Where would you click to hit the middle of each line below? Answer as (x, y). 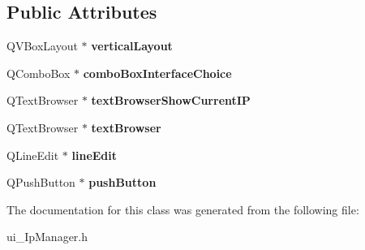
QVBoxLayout (42, 46)
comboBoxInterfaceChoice (157, 73)
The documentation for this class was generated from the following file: (183, 209)
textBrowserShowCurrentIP (171, 100)
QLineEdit (33, 155)
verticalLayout (132, 46)
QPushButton (41, 182)
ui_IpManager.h (47, 237)
